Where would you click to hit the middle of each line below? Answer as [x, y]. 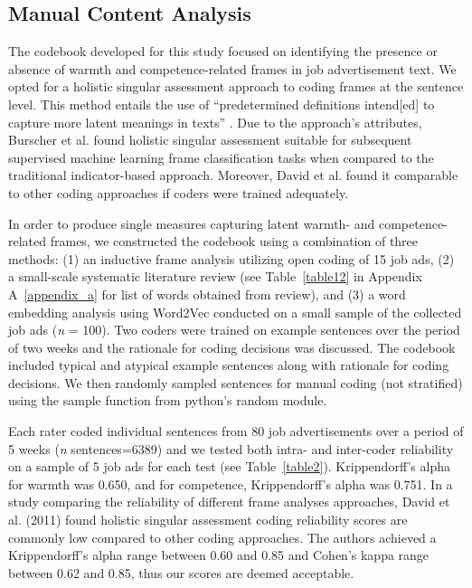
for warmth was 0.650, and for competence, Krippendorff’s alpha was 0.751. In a [231, 484]
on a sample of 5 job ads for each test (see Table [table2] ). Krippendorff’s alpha [229, 466]
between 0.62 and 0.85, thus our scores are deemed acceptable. [181, 572]
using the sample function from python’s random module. [168, 400]
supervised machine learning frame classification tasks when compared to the [221, 157]
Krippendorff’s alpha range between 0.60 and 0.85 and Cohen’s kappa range [219, 555]
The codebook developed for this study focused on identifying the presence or [223, 51]
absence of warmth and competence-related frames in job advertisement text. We [232, 68]
